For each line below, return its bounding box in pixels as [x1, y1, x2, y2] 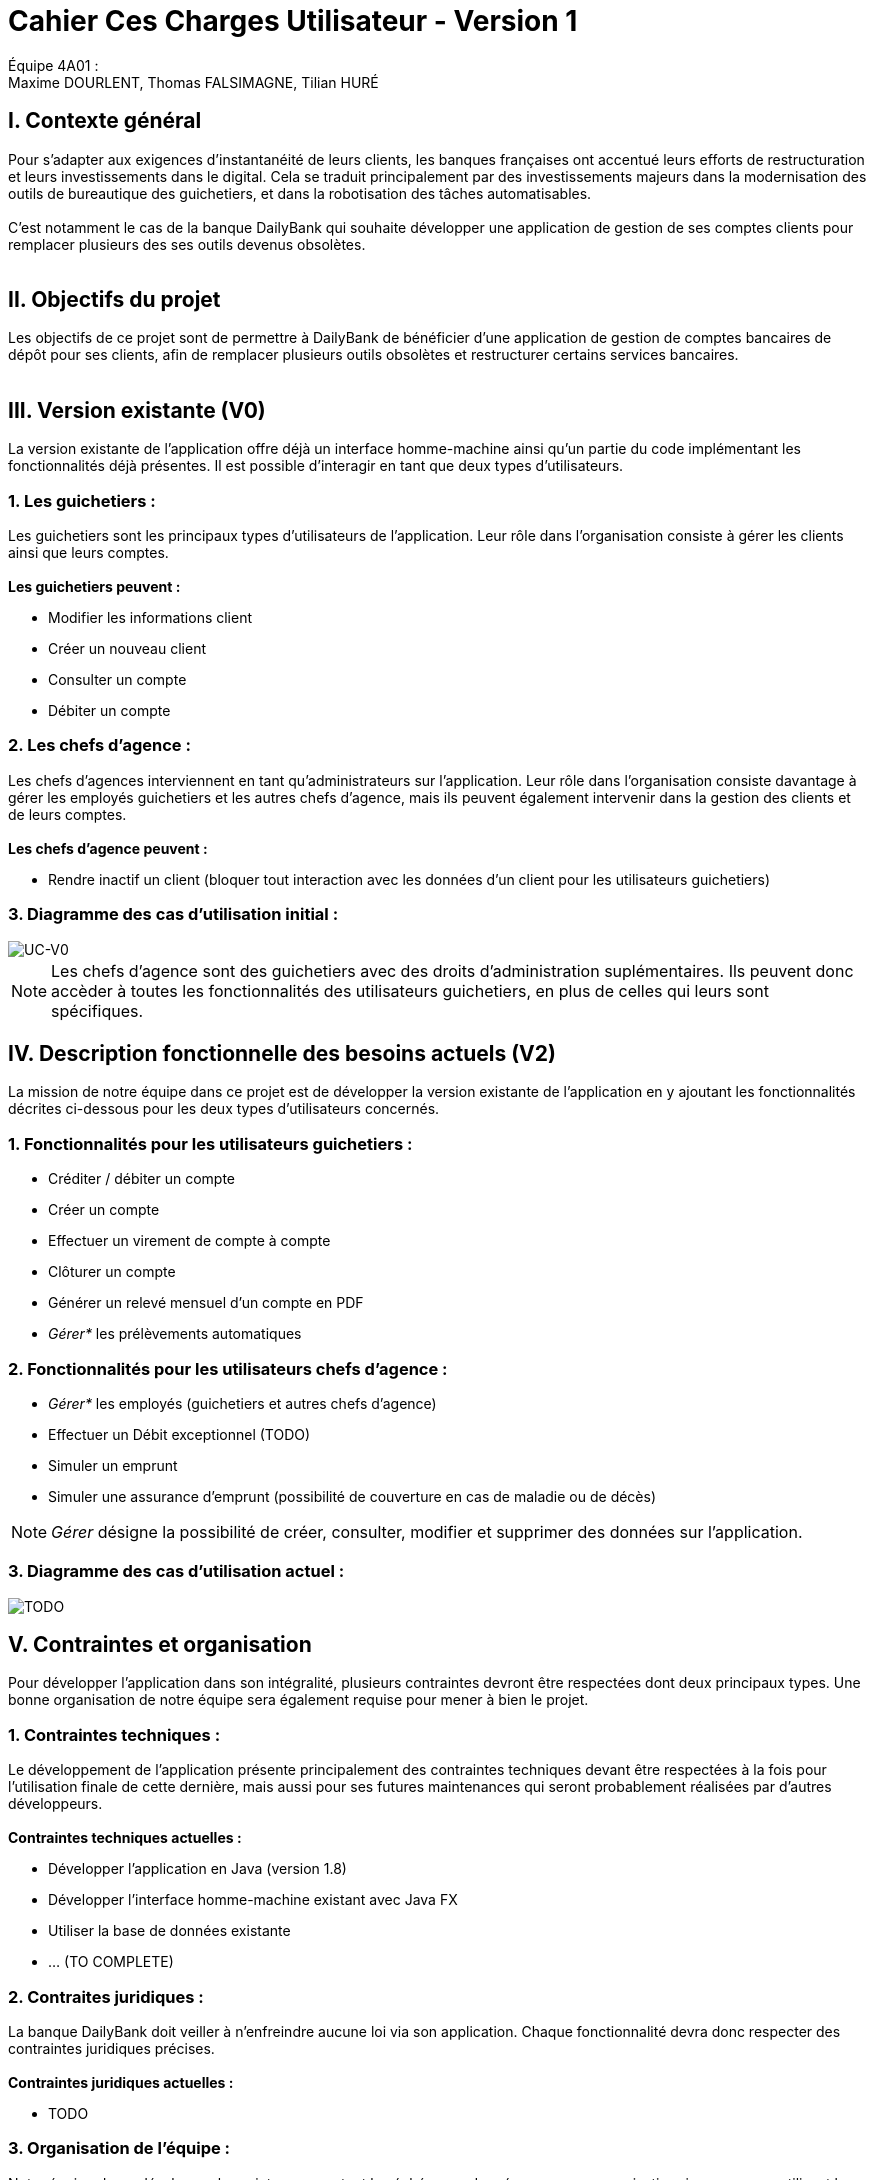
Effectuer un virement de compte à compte [48, 1232, 331, 1250]
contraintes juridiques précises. [8, 2039, 215, 2057]
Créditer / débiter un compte [48, 1170, 236, 1188]
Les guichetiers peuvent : [8, 578, 181, 596]
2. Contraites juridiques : [8, 1986, 204, 2007]
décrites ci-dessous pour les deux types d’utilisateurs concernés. [8, 1100, 440, 1118]
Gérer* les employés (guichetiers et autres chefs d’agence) [48, 1394, 437, 1412]
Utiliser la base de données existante [48, 1922, 291, 1940]
